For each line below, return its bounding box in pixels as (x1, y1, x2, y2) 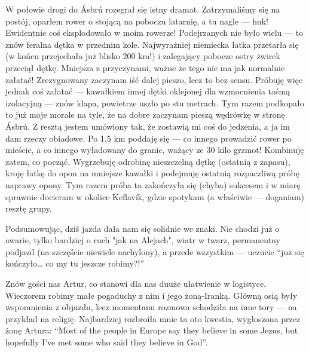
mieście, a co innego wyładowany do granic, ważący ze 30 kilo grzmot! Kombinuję (5, 143, 304, 156)
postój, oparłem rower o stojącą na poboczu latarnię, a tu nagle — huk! (5, 14, 268, 27)
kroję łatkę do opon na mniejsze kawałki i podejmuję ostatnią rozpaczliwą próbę (5, 167, 299, 179)
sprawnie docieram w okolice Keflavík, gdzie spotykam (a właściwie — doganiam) (5, 190, 305, 203)
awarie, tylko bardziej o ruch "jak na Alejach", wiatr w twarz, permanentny (5, 234, 280, 246)
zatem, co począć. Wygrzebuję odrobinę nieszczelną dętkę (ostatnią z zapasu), (5, 155, 290, 167)
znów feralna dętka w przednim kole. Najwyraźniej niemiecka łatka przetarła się (5, 38, 299, 50)
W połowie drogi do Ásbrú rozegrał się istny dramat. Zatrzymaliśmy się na (5, 3, 280, 15)
